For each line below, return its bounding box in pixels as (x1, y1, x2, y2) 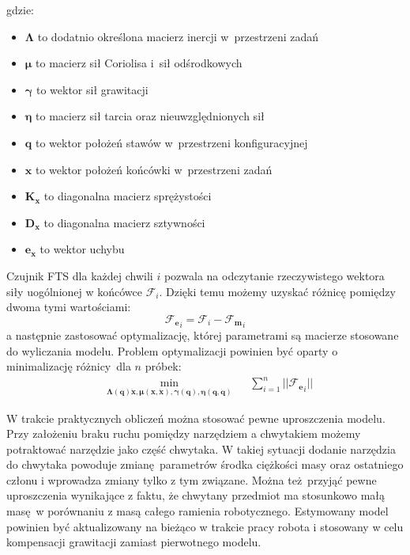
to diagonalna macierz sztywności (43, 214, 205, 230)
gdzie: (6, 2, 34, 17)
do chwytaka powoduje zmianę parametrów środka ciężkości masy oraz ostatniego (6, 456, 404, 473)
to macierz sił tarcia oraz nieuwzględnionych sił (36, 108, 265, 124)
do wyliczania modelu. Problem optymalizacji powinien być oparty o (6, 342, 338, 359)
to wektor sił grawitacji (36, 81, 149, 97)
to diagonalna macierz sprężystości (43, 188, 212, 204)
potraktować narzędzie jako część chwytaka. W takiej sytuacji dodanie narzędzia (6, 440, 396, 457)
